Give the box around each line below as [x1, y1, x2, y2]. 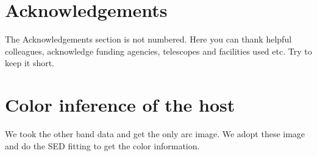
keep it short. [5, 56, 55, 69]
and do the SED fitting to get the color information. [5, 139, 200, 152]
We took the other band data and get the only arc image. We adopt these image [5, 127, 305, 140]
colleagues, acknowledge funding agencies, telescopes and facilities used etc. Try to [5, 44, 312, 57]
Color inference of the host [5, 92, 235, 117]
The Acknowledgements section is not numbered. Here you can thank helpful [5, 33, 292, 46]
